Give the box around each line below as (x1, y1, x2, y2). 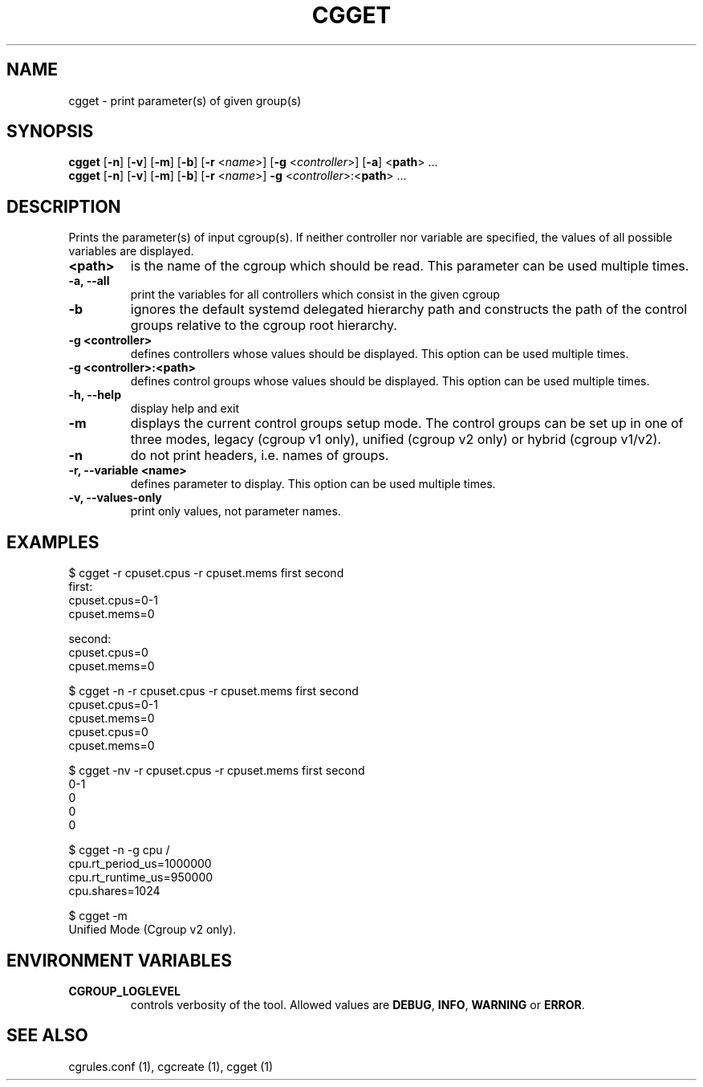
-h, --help (68, 388, 121, 402)
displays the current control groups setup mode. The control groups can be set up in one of (130, 415, 684, 432)
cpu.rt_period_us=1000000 (68, 857, 212, 871)
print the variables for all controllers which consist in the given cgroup (130, 287, 500, 302)
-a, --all (68, 274, 110, 288)
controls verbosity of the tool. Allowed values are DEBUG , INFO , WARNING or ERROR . (130, 997, 585, 1012)
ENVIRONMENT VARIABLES (6, 950, 232, 971)
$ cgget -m (68, 909, 128, 923)
